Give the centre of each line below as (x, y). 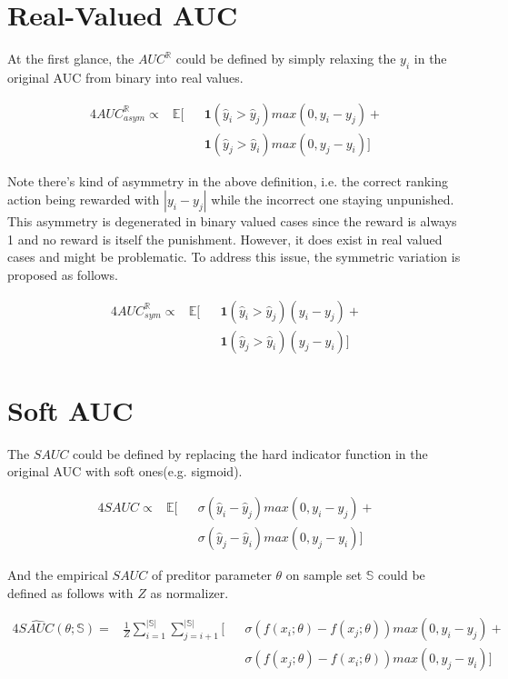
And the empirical (58, 574)
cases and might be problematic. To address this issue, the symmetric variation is (234, 257)
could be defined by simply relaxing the (286, 59)
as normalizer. (189, 592)
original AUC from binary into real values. (125, 77)
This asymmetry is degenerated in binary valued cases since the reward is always (232, 221)
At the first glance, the (71, 59)
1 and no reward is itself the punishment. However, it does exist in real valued (225, 239)
